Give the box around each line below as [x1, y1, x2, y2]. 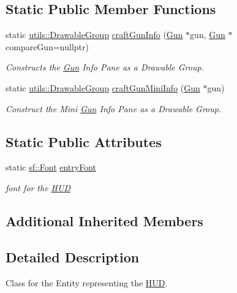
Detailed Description [6, 247, 140, 266]
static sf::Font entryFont [6, 161, 97, 173]
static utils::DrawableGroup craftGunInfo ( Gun [6, 28, 183, 41]
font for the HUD [6, 181, 70, 194]
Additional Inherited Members [6, 211, 203, 230]
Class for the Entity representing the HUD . [6, 276, 168, 289]
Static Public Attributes [6, 132, 162, 151]
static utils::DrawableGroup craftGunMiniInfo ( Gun [6, 81, 200, 94]
